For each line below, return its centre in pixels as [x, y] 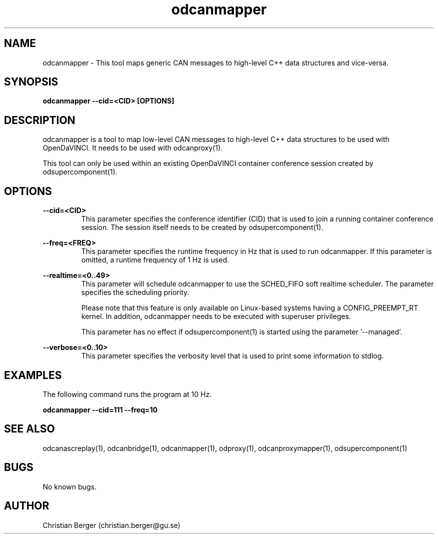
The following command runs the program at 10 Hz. [127, 394]
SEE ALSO [29, 429]
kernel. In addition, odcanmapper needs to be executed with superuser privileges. [216, 316]
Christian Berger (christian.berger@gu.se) [111, 525]
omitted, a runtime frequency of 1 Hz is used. [155, 260]
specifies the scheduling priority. [135, 292]
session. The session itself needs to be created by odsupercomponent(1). [202, 227]
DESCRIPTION [40, 120]
